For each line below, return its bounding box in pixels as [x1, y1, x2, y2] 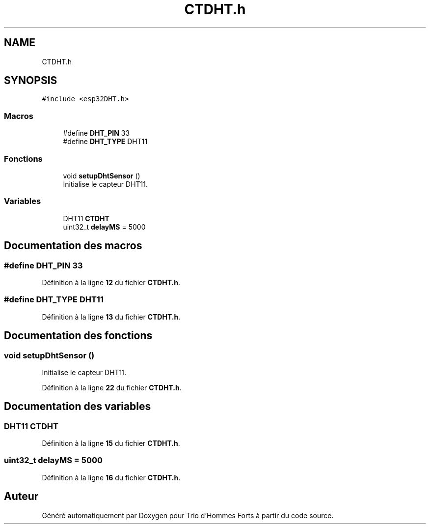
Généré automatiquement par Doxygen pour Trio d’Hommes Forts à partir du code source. [42, 511, 334, 520]
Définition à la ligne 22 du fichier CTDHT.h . [42, 383, 182, 392]
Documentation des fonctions [4, 329, 153, 342]
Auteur [4, 490, 39, 503]
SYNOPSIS [4, 74, 57, 87]
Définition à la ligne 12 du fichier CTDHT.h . [42, 278, 180, 287]
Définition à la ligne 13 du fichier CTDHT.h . [42, 312, 181, 321]
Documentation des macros [4, 239, 142, 252]
